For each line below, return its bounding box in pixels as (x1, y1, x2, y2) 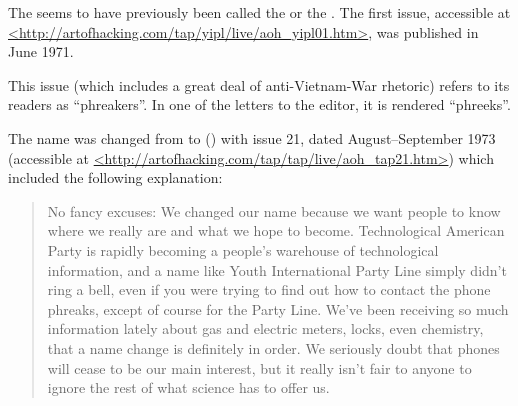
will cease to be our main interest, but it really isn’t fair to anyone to (47, 357, 472, 378)
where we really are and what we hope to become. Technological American (47, 220, 505, 241)
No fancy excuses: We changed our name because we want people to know (47, 200, 501, 221)
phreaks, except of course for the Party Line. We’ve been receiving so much (47, 298, 509, 319)
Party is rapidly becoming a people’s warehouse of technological (47, 239, 439, 260)
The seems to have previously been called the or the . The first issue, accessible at (8, 2, 511, 22)
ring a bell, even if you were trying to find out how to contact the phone (47, 279, 491, 300)
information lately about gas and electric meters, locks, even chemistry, (47, 318, 484, 339)
